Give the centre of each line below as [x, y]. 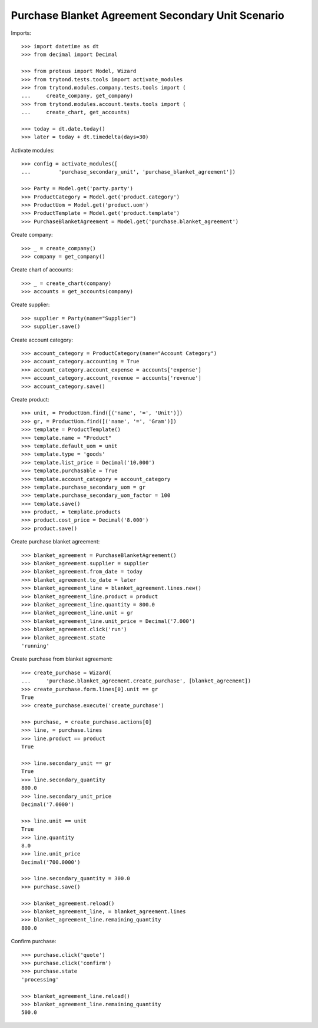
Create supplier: [30, 305]
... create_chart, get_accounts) [76, 112]
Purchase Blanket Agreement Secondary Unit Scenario [148, 15]
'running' [35, 646]
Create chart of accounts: [42, 270]
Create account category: [42, 340]
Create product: [30, 399]
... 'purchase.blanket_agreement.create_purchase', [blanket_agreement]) [136, 681]
